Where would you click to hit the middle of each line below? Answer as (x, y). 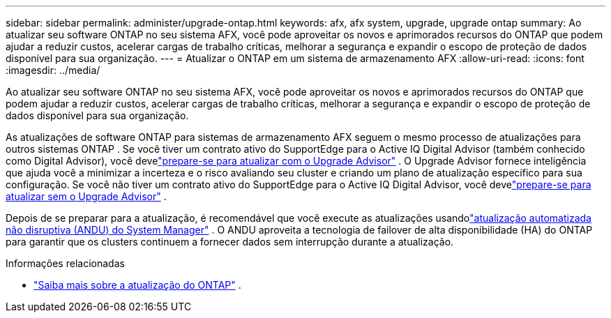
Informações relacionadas (65, 263)
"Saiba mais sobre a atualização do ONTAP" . (137, 285)
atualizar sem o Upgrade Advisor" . (86, 196)
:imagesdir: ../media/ (53, 70)
